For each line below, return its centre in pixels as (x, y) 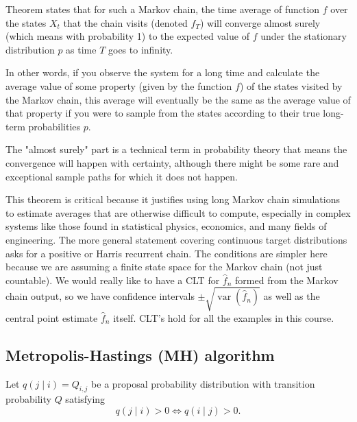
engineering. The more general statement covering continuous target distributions (176, 239)
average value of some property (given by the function (119, 85)
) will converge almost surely (260, 22)
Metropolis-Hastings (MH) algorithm (140, 354)
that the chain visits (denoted (125, 22)
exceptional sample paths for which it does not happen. (122, 176)
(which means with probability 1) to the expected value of (127, 36)
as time (81, 49)
